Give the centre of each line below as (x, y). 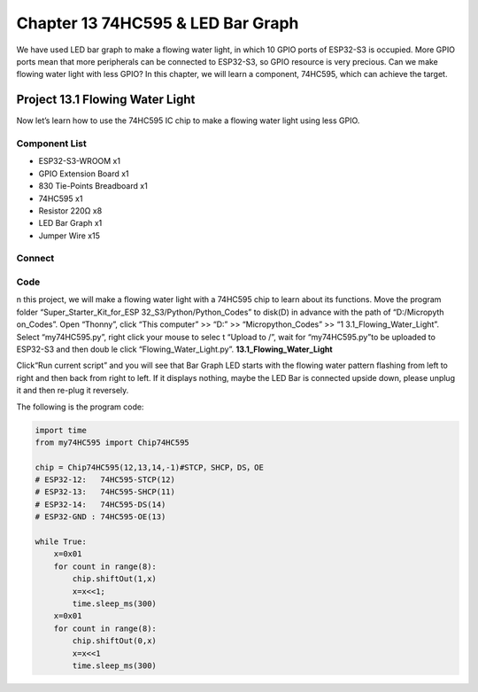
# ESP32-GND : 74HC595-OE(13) (100, 517)
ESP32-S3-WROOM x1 (80, 161)
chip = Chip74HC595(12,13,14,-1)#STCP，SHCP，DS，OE (150, 467)
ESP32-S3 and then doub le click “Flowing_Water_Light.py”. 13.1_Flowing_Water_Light (174, 349)
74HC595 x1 (61, 198)
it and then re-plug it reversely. (73, 391)
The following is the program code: (80, 407)
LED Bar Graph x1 (70, 223)
